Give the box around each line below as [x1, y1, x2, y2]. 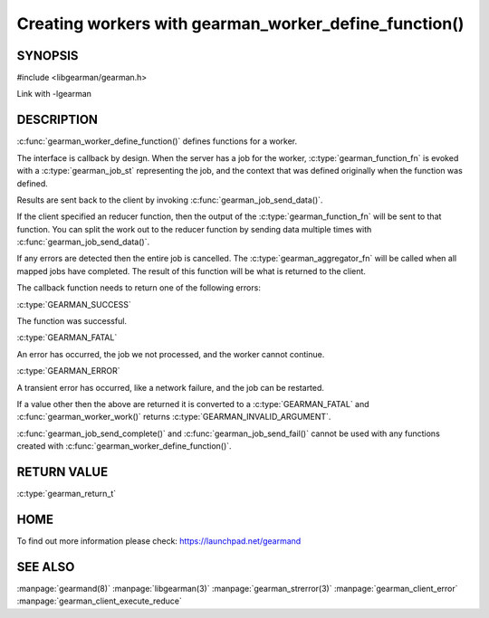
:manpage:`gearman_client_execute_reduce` [16, 595, 183, 606]
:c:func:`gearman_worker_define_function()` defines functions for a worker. [16, 136, 298, 147]
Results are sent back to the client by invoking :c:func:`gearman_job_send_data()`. [16, 195, 323, 205]
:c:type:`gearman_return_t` [16, 489, 117, 499]
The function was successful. [16, 316, 127, 327]
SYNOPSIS [16, 48, 79, 63]
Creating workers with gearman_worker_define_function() [16, 14, 465, 33]
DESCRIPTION [16, 112, 99, 128]
